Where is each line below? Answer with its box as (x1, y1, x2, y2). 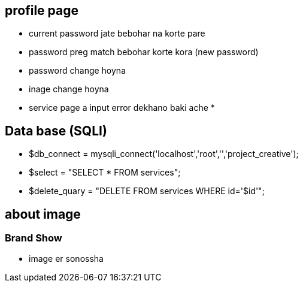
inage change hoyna (29, 84, 109, 95)
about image (5, 206, 81, 222)
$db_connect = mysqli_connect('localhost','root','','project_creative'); (29, 149, 299, 159)
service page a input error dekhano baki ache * (29, 102, 215, 113)
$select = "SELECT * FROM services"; (29, 167, 181, 178)
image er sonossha (29, 253, 104, 264)
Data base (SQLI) (5, 123, 107, 138)
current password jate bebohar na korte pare (29, 28, 205, 39)
